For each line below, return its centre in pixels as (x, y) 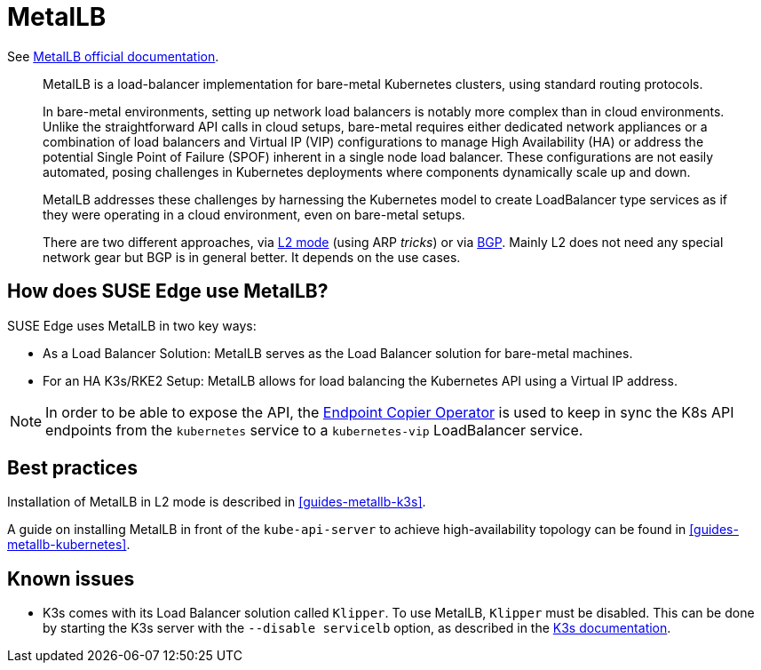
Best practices (72, 468)
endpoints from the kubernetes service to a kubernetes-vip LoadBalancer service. (314, 430)
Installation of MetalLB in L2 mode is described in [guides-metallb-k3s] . (217, 502)
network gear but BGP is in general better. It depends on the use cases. (252, 257)
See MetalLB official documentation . (113, 56)
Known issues (71, 578)
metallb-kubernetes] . (69, 545)
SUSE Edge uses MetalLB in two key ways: (132, 325)
